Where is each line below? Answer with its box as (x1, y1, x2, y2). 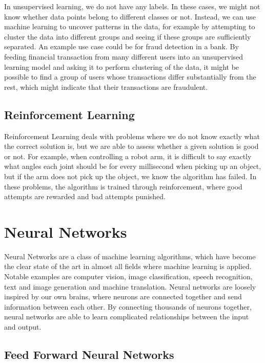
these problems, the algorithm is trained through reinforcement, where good (4, 181, 242, 192)
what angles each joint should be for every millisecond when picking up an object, (4, 161, 261, 171)
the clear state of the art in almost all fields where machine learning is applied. (4, 261, 252, 272)
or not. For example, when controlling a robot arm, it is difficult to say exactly (4, 150, 252, 161)
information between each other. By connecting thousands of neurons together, (4, 301, 252, 312)
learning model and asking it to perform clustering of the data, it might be (4, 61, 239, 72)
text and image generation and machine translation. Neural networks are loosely (4, 281, 256, 292)
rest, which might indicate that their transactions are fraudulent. (4, 81, 208, 92)
